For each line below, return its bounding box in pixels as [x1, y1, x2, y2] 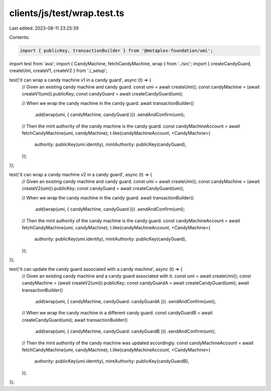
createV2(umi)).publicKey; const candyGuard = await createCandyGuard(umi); [22, 185, 184, 191]
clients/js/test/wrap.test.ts [9, 8, 124, 19]
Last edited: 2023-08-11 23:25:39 [9, 25, 79, 31]
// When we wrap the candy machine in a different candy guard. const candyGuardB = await [22, 310, 213, 316]
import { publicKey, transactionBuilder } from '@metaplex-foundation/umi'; [20, 48, 213, 53]
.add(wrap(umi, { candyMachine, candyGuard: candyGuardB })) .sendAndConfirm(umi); [34, 328, 216, 334]
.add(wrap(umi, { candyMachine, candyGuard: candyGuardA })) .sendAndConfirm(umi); [34, 299, 216, 305]
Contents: [9, 34, 30, 40]
